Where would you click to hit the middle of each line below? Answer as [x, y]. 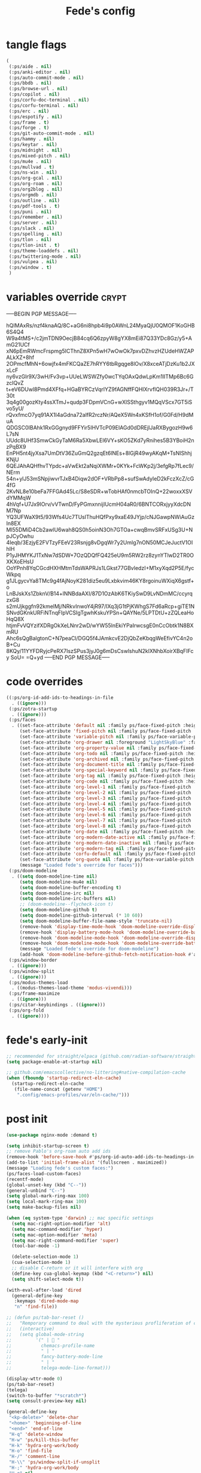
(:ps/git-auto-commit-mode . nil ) [52, 133]
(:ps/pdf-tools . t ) [34, 206]
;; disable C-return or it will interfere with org [77, 1268]
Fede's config [100, 11]
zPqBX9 [16, 447]
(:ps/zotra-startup [33, 709]
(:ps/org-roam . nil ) [36, 184]
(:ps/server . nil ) [33, 223]
